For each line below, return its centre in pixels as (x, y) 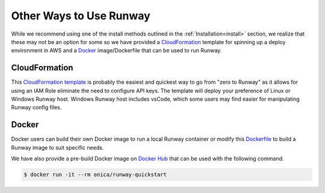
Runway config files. (36, 107)
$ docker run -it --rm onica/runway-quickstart (95, 175)
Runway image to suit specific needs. (57, 147)
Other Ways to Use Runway (81, 16)
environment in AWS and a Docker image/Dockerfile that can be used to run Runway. (116, 51)
